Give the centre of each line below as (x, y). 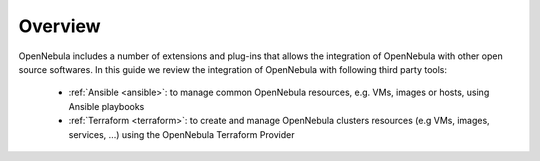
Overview (59, 26)
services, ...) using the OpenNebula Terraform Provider (181, 134)
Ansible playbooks (106, 106)
